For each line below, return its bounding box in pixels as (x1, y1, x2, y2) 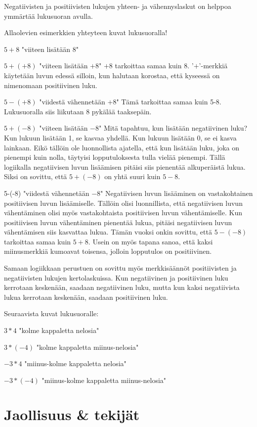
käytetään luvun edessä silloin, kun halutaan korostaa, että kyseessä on (4, 70, 220, 80)
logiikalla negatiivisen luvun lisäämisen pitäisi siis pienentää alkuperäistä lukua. (4, 161, 246, 172)
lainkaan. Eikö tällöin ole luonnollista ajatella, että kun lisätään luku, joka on (4, 142, 240, 152)
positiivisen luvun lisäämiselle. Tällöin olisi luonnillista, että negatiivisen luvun (4, 197, 243, 208)
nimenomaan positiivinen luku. (4, 80, 97, 90)
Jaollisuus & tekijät (4, 404, 140, 424)
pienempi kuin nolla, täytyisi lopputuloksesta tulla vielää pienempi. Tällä (4, 152, 225, 162)
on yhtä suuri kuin (104, 171, 161, 182)
